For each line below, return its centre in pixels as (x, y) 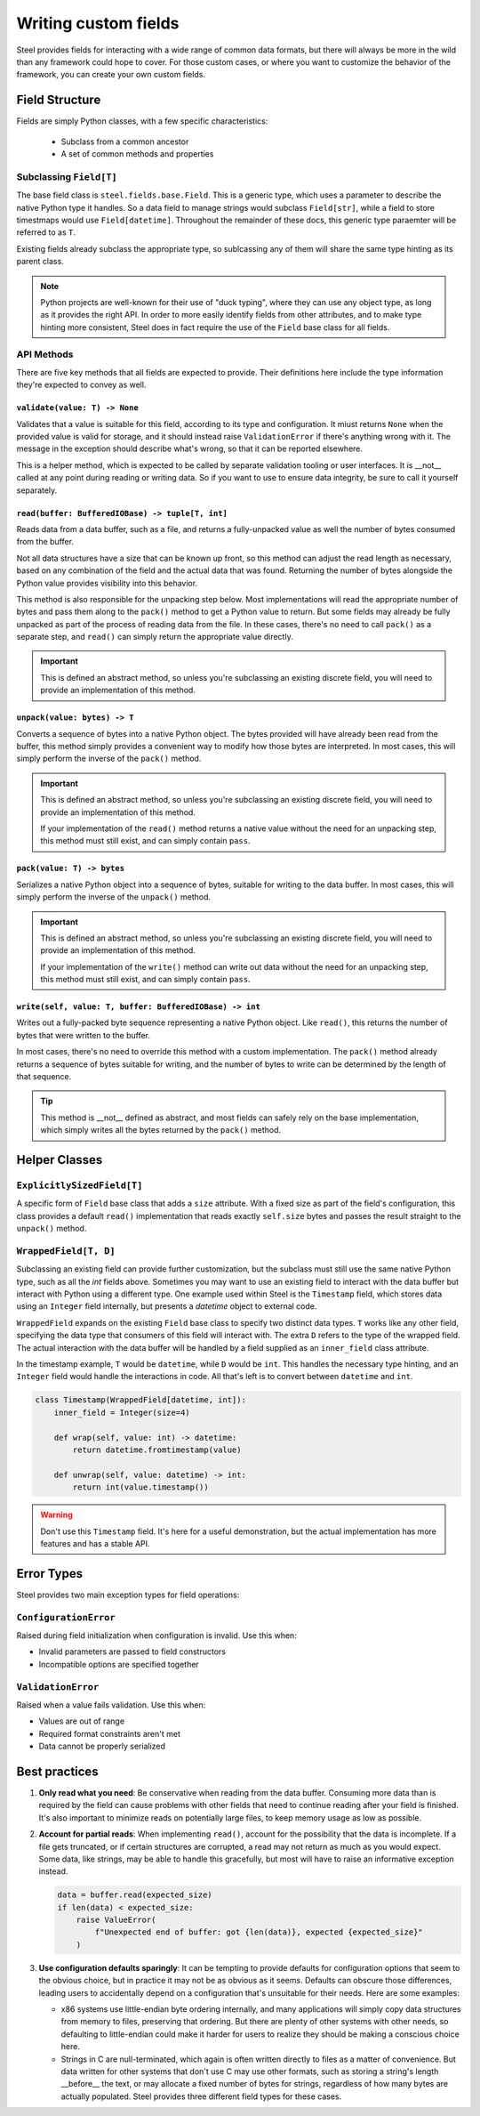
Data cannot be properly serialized (102, 1746)
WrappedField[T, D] (66, 1251)
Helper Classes (60, 1160)
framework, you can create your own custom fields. (111, 75)
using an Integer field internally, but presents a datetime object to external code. (167, 1306)
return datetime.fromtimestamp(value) (157, 1450)
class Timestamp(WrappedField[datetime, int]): (140, 1400)
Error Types (50, 1574)
